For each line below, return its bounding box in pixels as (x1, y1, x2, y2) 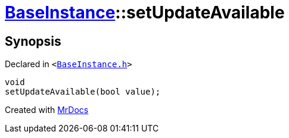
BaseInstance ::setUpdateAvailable (5, 2, 285, 23)
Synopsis (5, 33, 61, 49)
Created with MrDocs (5, 105, 89, 115)
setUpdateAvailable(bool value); (5, 87, 161, 97)
